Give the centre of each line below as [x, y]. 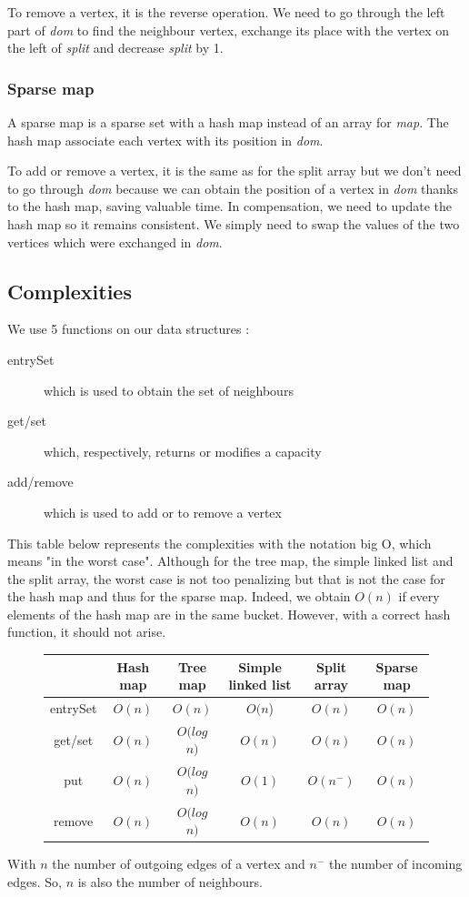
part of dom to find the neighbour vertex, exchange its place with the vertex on [229, 30]
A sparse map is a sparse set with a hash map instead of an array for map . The [228, 122]
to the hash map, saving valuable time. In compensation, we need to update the [230, 206]
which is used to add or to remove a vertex [163, 512]
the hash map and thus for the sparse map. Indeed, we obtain [179, 596]
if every [419, 596]
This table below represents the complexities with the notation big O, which [220, 543]
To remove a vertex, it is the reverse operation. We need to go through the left [226, 12]
